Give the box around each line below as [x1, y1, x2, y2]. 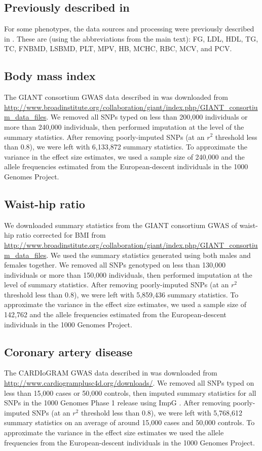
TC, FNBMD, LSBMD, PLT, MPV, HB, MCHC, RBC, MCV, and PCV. [4, 43, 232, 54]
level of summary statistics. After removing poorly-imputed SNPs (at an [4, 279, 229, 290]
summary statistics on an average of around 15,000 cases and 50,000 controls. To [4, 417, 255, 428]
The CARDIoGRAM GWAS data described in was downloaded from [4, 367, 217, 378]
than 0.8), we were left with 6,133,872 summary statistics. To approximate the [4, 141, 247, 152]
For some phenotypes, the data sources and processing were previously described [4, 23, 254, 34]
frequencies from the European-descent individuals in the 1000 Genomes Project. [4, 437, 255, 447]
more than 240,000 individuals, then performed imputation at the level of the [4, 121, 244, 132]
